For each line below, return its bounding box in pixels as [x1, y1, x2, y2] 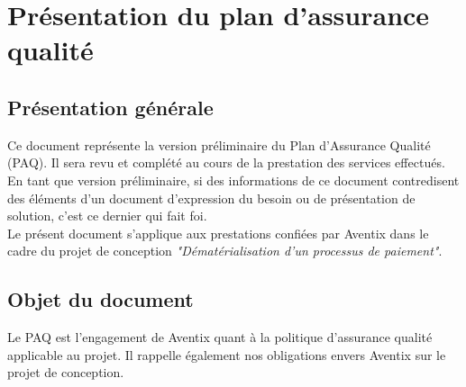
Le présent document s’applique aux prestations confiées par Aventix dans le [7, 223, 429, 242]
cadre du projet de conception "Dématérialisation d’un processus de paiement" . [7, 241, 443, 260]
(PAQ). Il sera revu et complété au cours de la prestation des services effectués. [7, 153, 445, 172]
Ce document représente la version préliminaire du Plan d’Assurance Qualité [7, 135, 431, 154]
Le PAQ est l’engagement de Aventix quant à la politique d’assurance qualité [7, 328, 433, 346]
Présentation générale [7, 93, 214, 121]
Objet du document [7, 285, 194, 313]
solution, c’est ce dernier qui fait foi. [7, 206, 207, 225]
